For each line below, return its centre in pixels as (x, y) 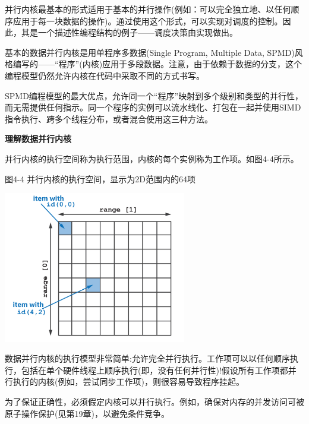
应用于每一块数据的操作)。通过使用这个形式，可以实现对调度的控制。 (148, 20)
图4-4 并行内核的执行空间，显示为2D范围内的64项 (100, 178)
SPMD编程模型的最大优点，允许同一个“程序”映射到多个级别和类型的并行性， (154, 95)
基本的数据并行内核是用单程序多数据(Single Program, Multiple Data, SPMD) (150, 52)
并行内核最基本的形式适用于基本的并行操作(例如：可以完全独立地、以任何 (148, 9)
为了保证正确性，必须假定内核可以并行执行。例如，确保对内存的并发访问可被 (154, 401)
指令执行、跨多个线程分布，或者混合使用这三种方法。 (109, 118)
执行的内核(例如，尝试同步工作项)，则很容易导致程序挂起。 (128, 382)
